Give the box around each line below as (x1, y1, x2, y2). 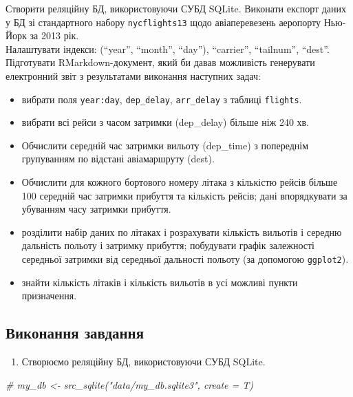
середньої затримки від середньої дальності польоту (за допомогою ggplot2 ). (21, 252, 349, 266)
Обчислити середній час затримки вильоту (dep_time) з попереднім (21, 138, 309, 152)
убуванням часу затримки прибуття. (21, 202, 171, 216)
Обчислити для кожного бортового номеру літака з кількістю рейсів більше (21, 175, 338, 189)
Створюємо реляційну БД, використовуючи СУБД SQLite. (21, 354, 266, 369)
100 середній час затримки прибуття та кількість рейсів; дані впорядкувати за (21, 188, 347, 202)
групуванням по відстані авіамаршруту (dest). (21, 151, 215, 166)
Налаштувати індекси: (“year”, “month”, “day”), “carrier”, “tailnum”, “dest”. (6, 41, 330, 56)
